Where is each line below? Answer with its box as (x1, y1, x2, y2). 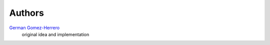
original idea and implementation (21, 31, 89, 37)
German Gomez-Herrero (9, 25, 60, 31)
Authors (9, 7, 44, 18)
